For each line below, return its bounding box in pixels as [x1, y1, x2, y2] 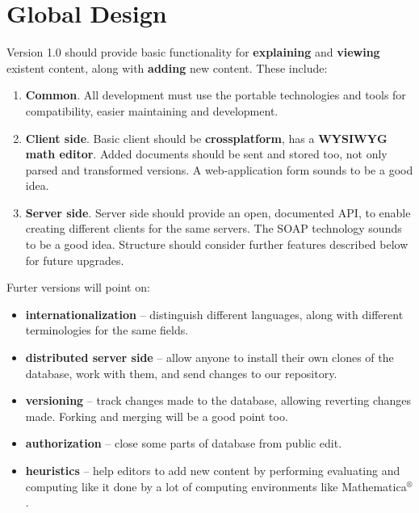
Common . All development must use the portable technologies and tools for [25, 86, 406, 103]
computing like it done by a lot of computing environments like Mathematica [25, 477, 407, 494]
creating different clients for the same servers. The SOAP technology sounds [25, 220, 402, 237]
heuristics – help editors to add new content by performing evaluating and [25, 462, 400, 478]
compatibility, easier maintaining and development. [25, 102, 279, 119]
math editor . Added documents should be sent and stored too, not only [25, 145, 388, 162]
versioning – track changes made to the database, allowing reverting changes [25, 392, 412, 409]
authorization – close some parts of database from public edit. [25, 435, 342, 452]
